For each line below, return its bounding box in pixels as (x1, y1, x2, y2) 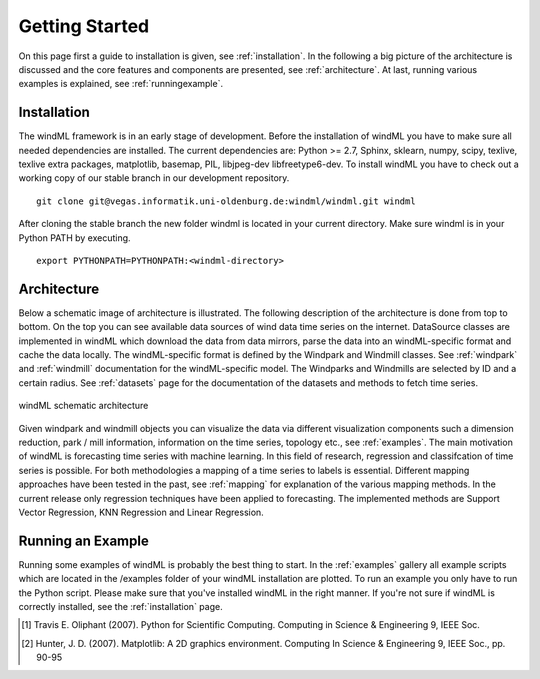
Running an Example (18, 532, 149, 549)
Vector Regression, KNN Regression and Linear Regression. (18, 506, 264, 518)
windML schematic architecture (18, 400, 149, 412)
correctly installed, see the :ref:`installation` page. (18, 601, 224, 613)
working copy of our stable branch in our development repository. (18, 172, 290, 184)
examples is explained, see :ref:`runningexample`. (18, 78, 224, 90)
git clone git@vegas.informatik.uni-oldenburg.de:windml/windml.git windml (36, 195, 416, 207)
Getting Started (18, 15, 150, 37)
